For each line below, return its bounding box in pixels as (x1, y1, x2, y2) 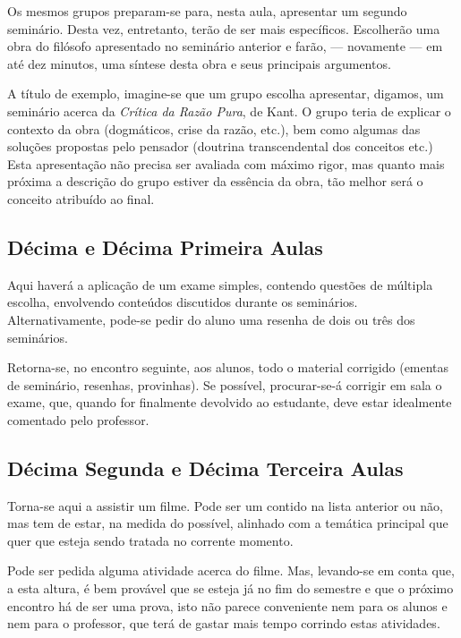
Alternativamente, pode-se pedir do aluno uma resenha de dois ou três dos (7, 310, 415, 328)
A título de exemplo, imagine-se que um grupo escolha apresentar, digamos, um (7, 84, 444, 103)
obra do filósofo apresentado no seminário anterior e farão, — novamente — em (7, 37, 443, 55)
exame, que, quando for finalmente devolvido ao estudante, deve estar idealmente (7, 393, 452, 412)
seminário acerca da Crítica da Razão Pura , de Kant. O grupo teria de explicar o (7, 101, 451, 120)
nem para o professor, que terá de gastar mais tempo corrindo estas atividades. (7, 614, 440, 633)
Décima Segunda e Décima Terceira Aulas (7, 454, 404, 481)
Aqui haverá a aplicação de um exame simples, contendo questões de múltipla (7, 275, 433, 293)
